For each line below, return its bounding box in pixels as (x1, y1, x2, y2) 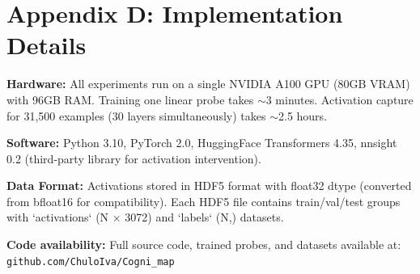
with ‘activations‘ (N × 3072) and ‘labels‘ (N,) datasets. (6, 209, 284, 226)
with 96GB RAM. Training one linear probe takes (6, 91, 254, 107)
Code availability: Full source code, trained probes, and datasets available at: (6, 236, 401, 253)
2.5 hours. (278, 107, 328, 124)
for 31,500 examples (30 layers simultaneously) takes (6, 107, 266, 124)
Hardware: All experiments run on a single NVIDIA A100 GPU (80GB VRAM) (6, 75, 410, 92)
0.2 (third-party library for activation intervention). (6, 150, 261, 167)
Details (6, 28, 87, 61)
